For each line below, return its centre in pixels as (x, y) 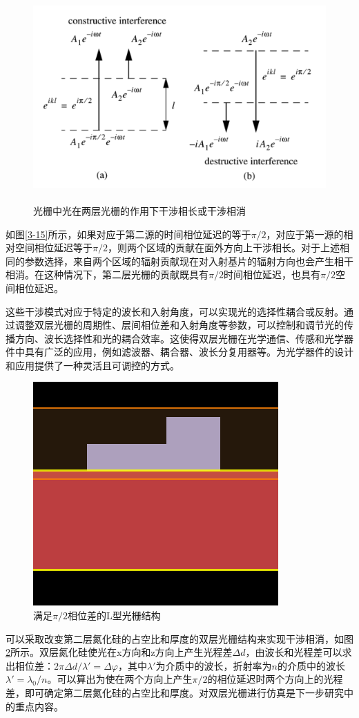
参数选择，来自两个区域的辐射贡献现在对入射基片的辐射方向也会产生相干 (189, 261)
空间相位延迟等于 (54, 248)
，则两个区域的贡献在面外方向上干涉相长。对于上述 (223, 248)
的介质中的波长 (311, 665)
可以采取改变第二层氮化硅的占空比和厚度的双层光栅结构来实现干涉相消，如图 (179, 638)
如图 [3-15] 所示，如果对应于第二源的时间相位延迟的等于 (128, 234)
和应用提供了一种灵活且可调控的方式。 (93, 365)
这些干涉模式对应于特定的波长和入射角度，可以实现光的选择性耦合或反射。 (175, 311)
